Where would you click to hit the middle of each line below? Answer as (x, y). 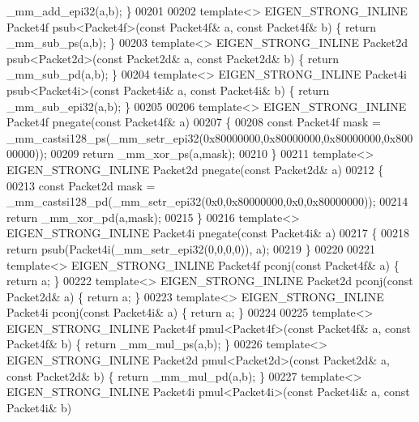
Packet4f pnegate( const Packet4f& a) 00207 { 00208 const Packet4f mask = (194, 122)
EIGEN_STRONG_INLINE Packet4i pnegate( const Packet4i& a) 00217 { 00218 (208, 233)
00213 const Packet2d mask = (81, 185)
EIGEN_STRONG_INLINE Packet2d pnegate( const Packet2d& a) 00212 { (195, 169)
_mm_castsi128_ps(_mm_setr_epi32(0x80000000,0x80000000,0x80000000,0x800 (210, 137)
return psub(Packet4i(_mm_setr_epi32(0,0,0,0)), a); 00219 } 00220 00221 (191, 248)
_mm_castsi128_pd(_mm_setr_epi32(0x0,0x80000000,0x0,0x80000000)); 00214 (207, 201)
